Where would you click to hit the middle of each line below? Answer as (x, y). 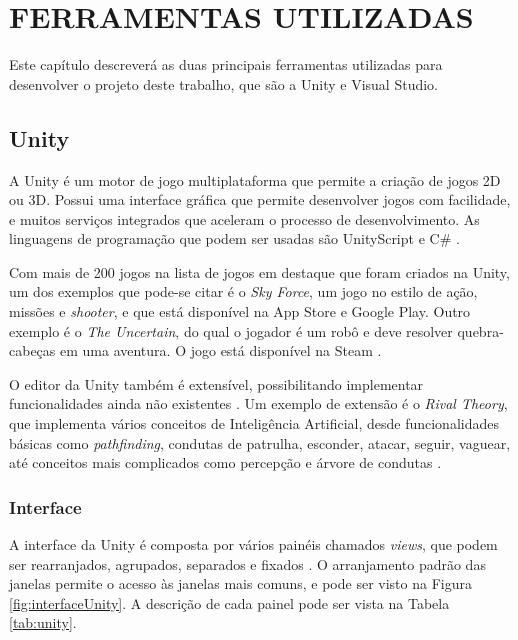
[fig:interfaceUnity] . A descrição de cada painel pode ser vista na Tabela (229, 602)
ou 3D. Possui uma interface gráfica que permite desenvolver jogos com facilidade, (260, 199)
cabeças (32, 350)
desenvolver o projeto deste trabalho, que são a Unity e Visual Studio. (223, 83)
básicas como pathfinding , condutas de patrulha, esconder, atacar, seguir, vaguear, (260, 442)
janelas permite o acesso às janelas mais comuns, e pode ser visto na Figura (240, 583)
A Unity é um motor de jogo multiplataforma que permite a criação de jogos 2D (255, 179)
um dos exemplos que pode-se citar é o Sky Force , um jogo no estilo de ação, (243, 291)
